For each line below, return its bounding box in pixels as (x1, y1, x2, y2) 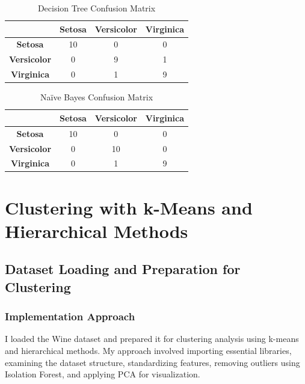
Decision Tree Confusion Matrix (37, 2, 156, 14)
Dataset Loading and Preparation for (5, 260, 241, 278)
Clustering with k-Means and (5, 195, 253, 219)
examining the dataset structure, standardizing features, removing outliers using (5, 356, 300, 368)
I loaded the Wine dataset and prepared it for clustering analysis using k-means (5, 332, 299, 345)
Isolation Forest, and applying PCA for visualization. (5, 368, 200, 380)
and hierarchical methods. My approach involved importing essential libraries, (5, 344, 292, 356)
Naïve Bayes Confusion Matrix (40, 91, 153, 103)
